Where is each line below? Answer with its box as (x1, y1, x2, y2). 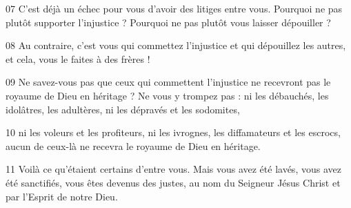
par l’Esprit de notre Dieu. (6, 189, 118, 203)
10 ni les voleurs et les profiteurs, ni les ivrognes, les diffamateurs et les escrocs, (6, 125, 341, 140)
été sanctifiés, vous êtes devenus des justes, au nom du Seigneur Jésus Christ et (6, 175, 341, 189)
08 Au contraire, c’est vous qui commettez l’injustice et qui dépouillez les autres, (6, 38, 346, 53)
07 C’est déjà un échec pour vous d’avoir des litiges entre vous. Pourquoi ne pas (6, 1, 343, 15)
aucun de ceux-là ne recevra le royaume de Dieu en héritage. (6, 138, 261, 153)
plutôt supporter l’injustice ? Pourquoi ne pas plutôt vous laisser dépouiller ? (6, 15, 331, 29)
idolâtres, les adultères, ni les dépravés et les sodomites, (6, 102, 240, 116)
